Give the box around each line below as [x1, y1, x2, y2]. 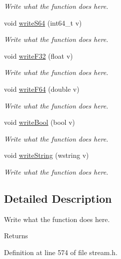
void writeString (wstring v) [4, 150, 89, 160]
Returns [4, 230, 28, 241]
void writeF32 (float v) [4, 50, 73, 61]
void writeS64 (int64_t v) [4, 17, 82, 28]
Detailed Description [4, 190, 112, 206]
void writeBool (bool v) [4, 117, 75, 127]
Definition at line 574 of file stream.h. [4, 247, 118, 257]
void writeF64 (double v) [4, 83, 80, 94]
